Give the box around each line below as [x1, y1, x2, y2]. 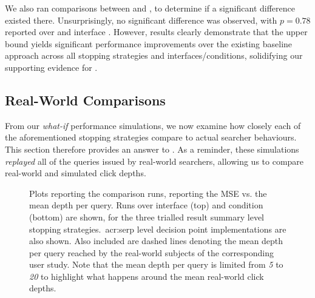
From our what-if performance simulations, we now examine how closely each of [5, 119, 301, 131]
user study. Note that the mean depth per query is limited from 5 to [29, 258, 283, 271]
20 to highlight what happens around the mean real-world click [29, 270, 264, 282]
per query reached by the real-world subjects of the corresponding [29, 246, 274, 259]
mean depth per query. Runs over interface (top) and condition [29, 199, 263, 211]
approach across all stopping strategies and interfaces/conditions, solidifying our [5, 49, 303, 62]
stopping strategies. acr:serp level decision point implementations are [29, 222, 286, 235]
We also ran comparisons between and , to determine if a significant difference [5, 2, 295, 14]
